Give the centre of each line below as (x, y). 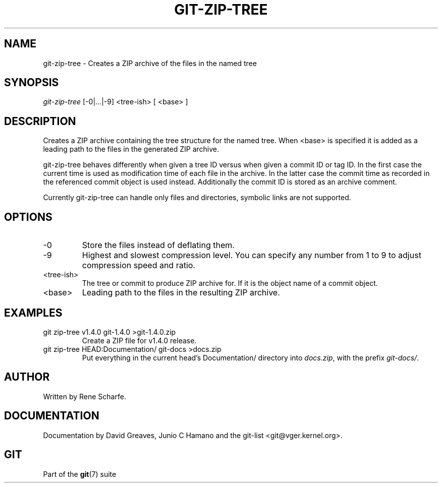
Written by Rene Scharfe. (85, 396)
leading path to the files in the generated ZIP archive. (131, 149)
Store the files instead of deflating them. (158, 245)
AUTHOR (27, 377)
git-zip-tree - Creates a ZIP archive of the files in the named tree (150, 63)
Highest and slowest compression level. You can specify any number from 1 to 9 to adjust (252, 255)
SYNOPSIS (32, 83)
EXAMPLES (33, 313)
